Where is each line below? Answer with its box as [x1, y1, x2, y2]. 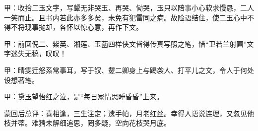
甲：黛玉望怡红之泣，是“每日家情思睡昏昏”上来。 [4, 91, 164, 102]
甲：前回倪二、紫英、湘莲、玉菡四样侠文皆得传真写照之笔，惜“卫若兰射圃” [4, 38, 247, 49]
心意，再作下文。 [87, 22, 143, 32]
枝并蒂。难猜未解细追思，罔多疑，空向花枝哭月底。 [4, 118, 171, 128]
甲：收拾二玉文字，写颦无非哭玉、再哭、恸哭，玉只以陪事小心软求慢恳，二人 [4, 2, 254, 12]
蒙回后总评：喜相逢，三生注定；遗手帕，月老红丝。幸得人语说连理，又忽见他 [4, 108, 254, 118]
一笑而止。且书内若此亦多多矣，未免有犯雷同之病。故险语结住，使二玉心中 [4, 12, 247, 22]
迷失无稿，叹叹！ [10, 48, 66, 59]
